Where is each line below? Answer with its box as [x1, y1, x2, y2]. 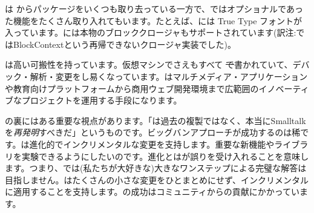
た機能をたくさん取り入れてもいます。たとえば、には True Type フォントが [5, 14, 303, 27]
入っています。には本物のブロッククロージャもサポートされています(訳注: [5, 26, 296, 39]
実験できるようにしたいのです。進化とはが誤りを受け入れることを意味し [21, 149, 309, 162]
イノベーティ [258, 82, 309, 94]
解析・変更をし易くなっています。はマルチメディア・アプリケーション [30, 70, 308, 82]
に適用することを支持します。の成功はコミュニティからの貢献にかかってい [5, 185, 300, 198]
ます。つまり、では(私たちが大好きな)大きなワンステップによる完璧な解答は [5, 162, 307, 174]
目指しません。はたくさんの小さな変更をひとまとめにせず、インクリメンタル [5, 173, 309, 186]
